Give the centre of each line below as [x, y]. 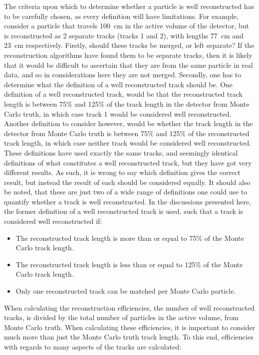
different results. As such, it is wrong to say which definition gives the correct [122, 172]
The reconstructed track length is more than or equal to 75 [106, 238]
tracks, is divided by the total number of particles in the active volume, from [122, 317]
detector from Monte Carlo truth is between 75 [76, 133]
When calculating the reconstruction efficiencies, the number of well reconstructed [129, 307]
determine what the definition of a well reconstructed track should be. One [119, 84]
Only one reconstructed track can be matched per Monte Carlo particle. [126, 291]
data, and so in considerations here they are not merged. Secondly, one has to [123, 75]
